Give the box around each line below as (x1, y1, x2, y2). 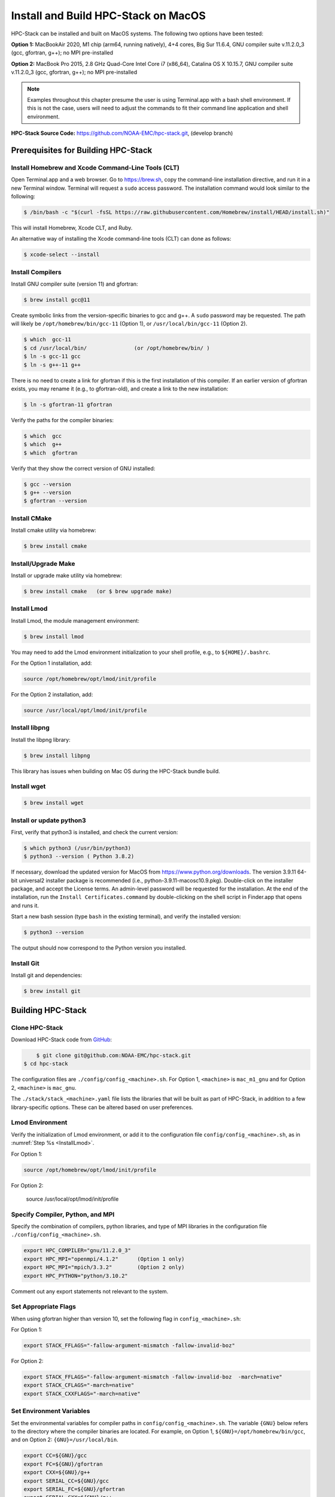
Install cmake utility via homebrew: (11, 527, 97, 534)
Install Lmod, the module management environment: (11, 617, 140, 624)
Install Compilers (11, 268, 62, 276)
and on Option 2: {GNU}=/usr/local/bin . (11, 1436, 119, 1443)
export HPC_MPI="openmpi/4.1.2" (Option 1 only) (23, 1255, 185, 1262)
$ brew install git (23, 988, 81, 995)
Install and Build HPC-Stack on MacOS (11, 9, 206, 22)
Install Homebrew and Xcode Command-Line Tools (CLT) (11, 163, 179, 172)
